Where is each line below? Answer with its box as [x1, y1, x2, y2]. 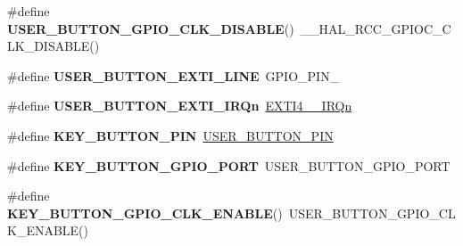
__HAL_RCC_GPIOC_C [300, 19, 451, 37]
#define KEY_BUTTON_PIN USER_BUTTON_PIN [7, 126, 334, 144]
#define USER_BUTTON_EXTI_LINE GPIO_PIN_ [7, 66, 340, 85]
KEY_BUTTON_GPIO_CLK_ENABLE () [7, 203, 283, 222]
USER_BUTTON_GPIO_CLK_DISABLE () [7, 19, 294, 37]
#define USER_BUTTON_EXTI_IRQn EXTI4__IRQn [7, 96, 352, 115]
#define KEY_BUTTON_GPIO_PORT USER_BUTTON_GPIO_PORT [7, 156, 451, 175]
